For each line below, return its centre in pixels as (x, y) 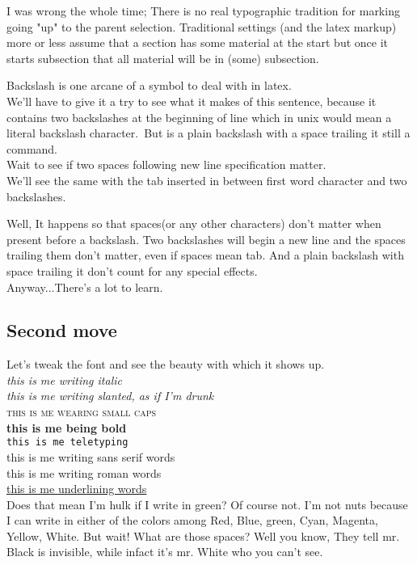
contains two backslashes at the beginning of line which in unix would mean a (199, 117)
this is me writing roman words (84, 472)
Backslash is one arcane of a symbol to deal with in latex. (149, 85)
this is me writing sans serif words (91, 456)
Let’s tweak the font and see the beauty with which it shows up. (166, 364)
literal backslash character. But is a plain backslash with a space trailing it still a (208, 133)
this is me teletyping (67, 443)
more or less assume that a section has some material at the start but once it (198, 42)
